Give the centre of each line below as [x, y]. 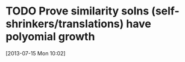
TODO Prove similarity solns [77, 11]
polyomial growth [50, 37]
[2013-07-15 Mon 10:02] [36, 53]
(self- [165, 11]
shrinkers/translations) [65, 24]
